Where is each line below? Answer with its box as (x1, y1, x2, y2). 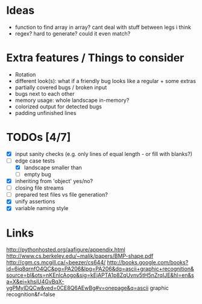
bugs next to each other (14, 90, 75, 97)
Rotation (14, 70, 36, 78)
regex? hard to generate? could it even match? (14, 29, 131, 37)
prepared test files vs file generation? (14, 191, 109, 199)
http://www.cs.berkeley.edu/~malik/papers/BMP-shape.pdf (6, 252, 154, 259)
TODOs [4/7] (6, 131, 71, 144)
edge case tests (14, 157, 55, 164)
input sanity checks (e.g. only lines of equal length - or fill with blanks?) (14, 150, 193, 157)
